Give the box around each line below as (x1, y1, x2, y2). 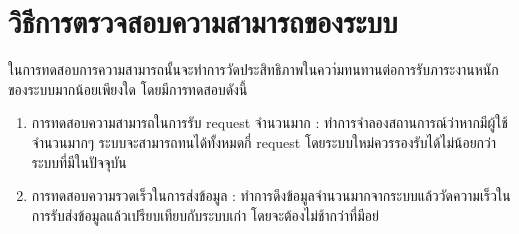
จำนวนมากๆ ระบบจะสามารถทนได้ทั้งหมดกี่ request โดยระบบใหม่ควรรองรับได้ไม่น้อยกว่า (31, 131, 497, 152)
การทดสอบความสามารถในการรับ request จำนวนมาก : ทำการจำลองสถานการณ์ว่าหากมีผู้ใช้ (31, 112, 508, 133)
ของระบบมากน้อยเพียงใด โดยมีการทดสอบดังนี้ (8, 78, 248, 99)
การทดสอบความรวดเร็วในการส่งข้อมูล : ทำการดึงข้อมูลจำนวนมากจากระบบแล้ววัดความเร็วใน (31, 185, 511, 206)
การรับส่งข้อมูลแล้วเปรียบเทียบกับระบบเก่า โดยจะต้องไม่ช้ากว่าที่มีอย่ (31, 204, 379, 225)
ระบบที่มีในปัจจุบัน (31, 151, 127, 172)
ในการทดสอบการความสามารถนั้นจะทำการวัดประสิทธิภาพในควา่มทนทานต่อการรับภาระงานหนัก (8, 59, 499, 80)
